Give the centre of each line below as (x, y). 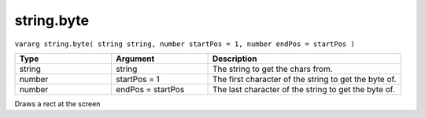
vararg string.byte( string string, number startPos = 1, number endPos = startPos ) (185, 44)
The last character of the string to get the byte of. (303, 89)
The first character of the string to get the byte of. (304, 79)
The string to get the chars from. (273, 69)
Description (235, 59)
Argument (135, 59)
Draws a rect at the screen (57, 104)
